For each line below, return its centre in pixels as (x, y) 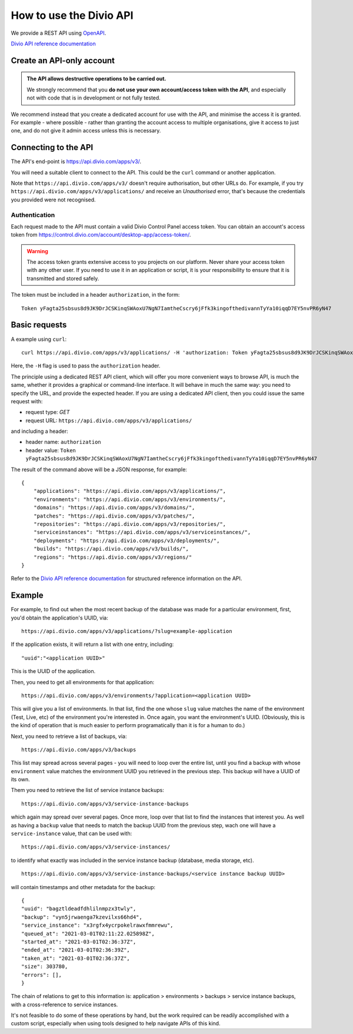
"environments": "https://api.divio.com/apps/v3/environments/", (130, 499)
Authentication (33, 215)
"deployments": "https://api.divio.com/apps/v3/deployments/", (126, 541)
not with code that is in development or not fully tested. (94, 98)
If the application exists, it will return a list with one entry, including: (92, 644)
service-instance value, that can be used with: (71, 834)
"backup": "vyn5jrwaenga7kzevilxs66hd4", (82, 917)
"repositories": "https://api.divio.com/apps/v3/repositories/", (130, 524)
